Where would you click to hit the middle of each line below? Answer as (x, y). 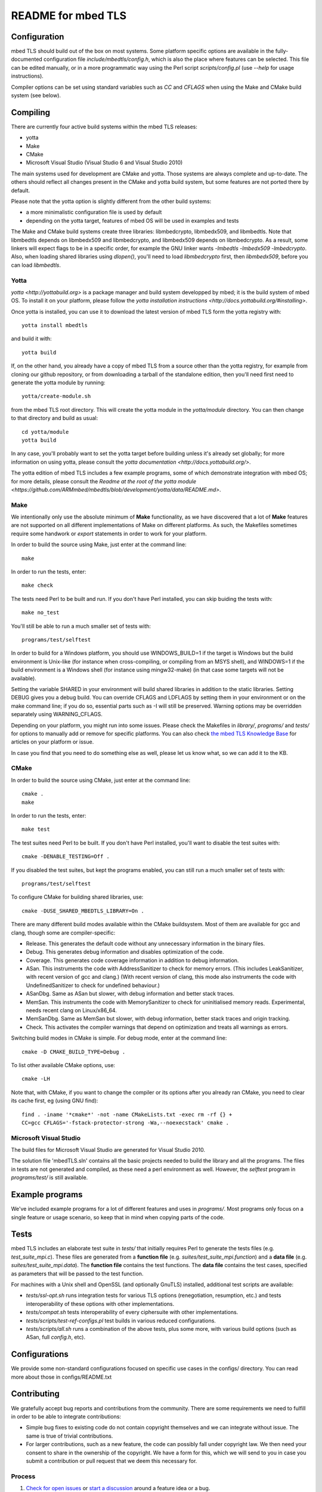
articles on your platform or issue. (52, 742)
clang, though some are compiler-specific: (63, 932)
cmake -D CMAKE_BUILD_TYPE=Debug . (74, 1052)
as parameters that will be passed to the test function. (77, 1274)
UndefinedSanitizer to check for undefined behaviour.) (93, 985)
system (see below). (36, 95)
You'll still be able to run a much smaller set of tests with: (81, 626)
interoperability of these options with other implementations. (100, 1303)
